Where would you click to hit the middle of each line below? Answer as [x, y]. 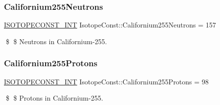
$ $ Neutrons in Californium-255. [56, 41]
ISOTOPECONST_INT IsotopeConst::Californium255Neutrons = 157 [110, 25]
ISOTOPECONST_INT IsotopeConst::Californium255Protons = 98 [106, 81]
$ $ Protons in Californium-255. [54, 98]
